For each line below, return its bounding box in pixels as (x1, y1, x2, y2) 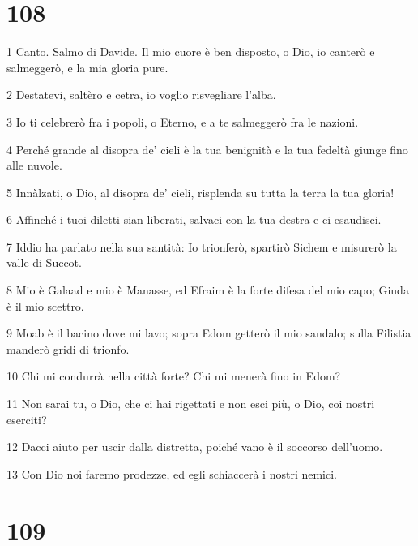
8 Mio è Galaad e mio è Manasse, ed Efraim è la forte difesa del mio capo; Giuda (6, 282, 409, 299)
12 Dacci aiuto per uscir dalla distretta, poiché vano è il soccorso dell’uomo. (6, 438, 383, 455)
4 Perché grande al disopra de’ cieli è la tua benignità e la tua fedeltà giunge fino (6, 140, 408, 157)
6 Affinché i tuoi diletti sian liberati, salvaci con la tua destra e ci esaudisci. (6, 211, 382, 228)
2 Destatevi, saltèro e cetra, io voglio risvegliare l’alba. (6, 86, 276, 103)
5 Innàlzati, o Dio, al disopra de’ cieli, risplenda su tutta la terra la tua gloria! (6, 183, 395, 200)
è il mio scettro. (6, 297, 84, 314)
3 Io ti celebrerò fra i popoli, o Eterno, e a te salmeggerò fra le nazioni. (6, 113, 359, 130)
